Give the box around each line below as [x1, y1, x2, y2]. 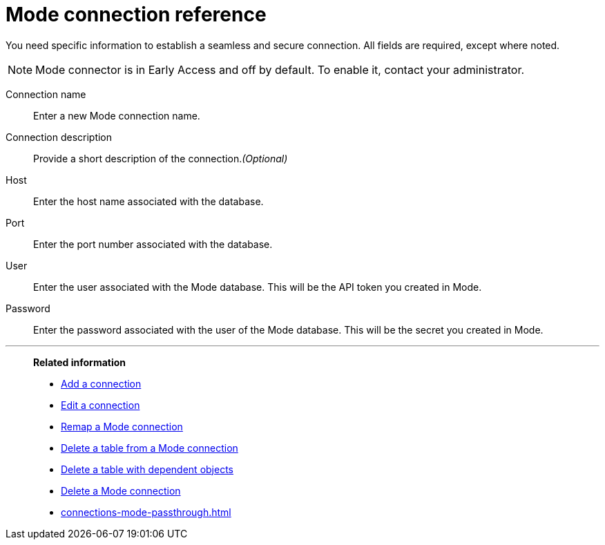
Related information [33, 356, 126, 368]
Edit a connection [61, 399, 140, 411]
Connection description [6, 131, 113, 143]
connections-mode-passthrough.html [61, 506, 231, 518]
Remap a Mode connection [61, 420, 183, 432]
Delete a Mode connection [61, 484, 181, 497]
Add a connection [61, 377, 142, 390]
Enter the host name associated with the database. [33, 195, 264, 207]
